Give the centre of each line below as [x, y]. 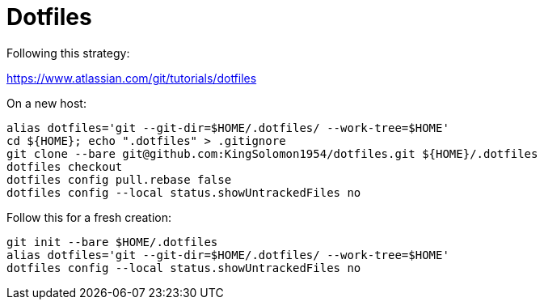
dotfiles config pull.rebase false [119, 179]
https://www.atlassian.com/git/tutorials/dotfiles [132, 78]
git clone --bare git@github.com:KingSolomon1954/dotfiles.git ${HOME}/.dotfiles [272, 153]
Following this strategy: [68, 53]
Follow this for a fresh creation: [89, 217]
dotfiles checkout [65, 166]
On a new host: [46, 103]
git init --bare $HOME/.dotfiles [112, 242]
